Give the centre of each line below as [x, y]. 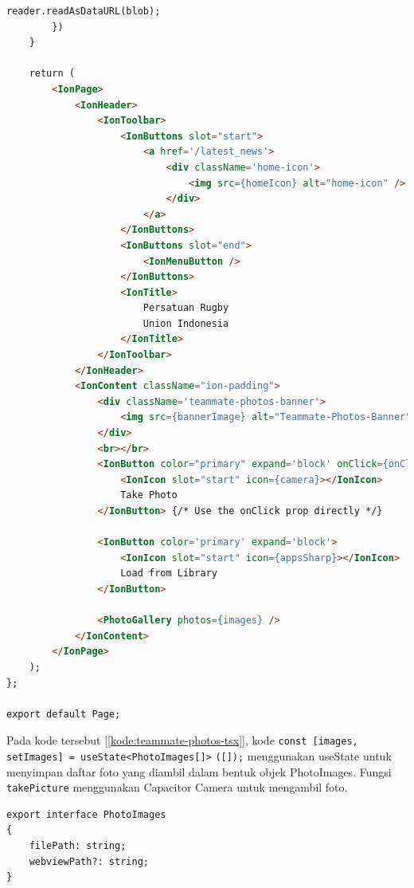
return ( [52, 74]
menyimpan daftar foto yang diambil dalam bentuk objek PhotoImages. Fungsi [199, 771]
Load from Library [169, 574]
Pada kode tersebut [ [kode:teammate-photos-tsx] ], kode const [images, [182, 740]
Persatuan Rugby [186, 308]
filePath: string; [78, 846]
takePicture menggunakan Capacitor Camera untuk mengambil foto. [177, 787]
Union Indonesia [186, 323]
